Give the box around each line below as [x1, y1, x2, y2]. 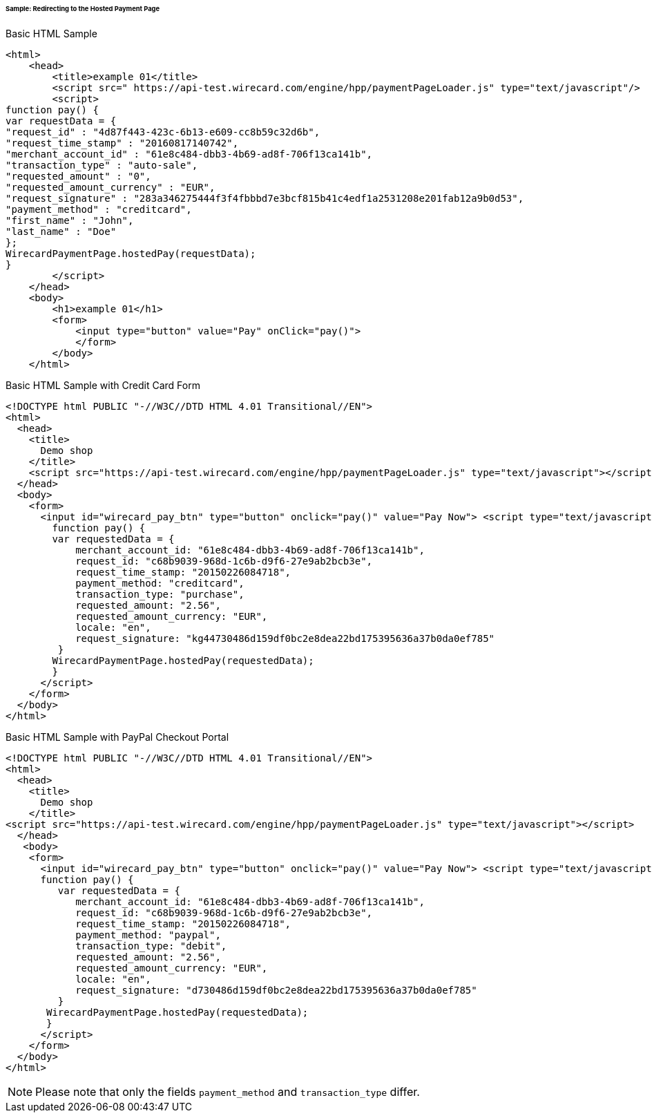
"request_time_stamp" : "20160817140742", [6, 137, 239, 149]
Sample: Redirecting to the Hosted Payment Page [6, 5, 160, 12]
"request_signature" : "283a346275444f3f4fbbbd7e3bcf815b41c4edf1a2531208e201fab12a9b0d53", [6, 192, 524, 204]
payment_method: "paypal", [75, 929, 221, 940]
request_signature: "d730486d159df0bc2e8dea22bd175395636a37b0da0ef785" [75, 984, 477, 996]
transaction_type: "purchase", [75, 588, 245, 600]
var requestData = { [6, 115, 117, 126]
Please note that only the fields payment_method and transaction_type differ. [35, 1084, 420, 1099]
